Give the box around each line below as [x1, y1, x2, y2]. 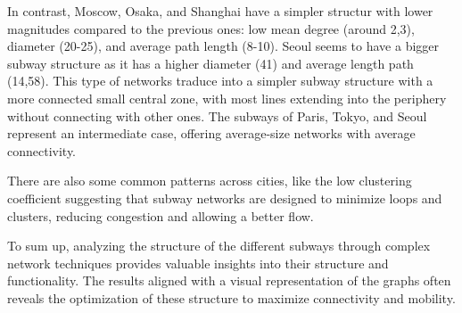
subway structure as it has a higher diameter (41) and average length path [7, 54, 414, 72]
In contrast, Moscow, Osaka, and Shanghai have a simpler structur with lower [7, 2, 433, 20]
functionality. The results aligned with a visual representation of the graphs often [7, 271, 451, 290]
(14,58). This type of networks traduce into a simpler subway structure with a [7, 71, 433, 90]
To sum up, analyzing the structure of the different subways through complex [7, 236, 431, 255]
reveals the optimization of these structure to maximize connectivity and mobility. [7, 288, 456, 307]
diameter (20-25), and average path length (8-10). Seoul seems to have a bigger [7, 37, 440, 55]
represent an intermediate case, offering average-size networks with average [7, 124, 416, 143]
